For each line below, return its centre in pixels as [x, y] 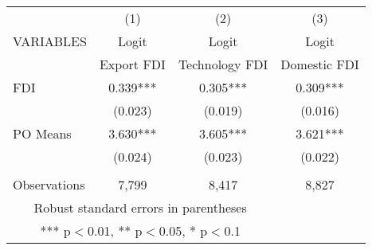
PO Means [42, 133]
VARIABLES [50, 41]
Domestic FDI [320, 64]
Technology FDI [223, 64]
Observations [49, 184]
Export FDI [132, 64]
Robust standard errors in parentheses [140, 207]
